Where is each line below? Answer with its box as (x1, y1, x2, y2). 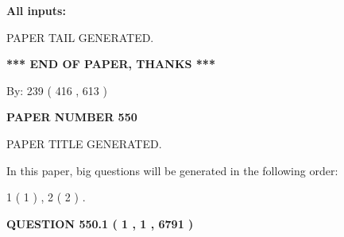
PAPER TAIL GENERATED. (6, 29, 154, 45)
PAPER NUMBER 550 (6, 109, 137, 125)
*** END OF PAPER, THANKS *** (6, 55, 215, 72)
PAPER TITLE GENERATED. (6, 135, 162, 151)
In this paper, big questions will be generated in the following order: (6, 162, 338, 178)
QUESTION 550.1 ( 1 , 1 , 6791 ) (6, 215, 194, 231)
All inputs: (6, 2, 66, 18)
